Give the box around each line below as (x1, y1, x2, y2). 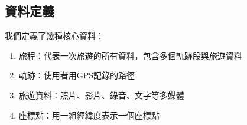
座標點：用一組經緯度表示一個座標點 (18, 108, 160, 121)
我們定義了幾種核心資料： (5, 29, 104, 42)
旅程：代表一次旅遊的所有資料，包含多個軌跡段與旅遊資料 (18, 49, 242, 61)
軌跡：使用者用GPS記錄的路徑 (18, 69, 135, 81)
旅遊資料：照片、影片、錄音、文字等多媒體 (18, 88, 184, 101)
